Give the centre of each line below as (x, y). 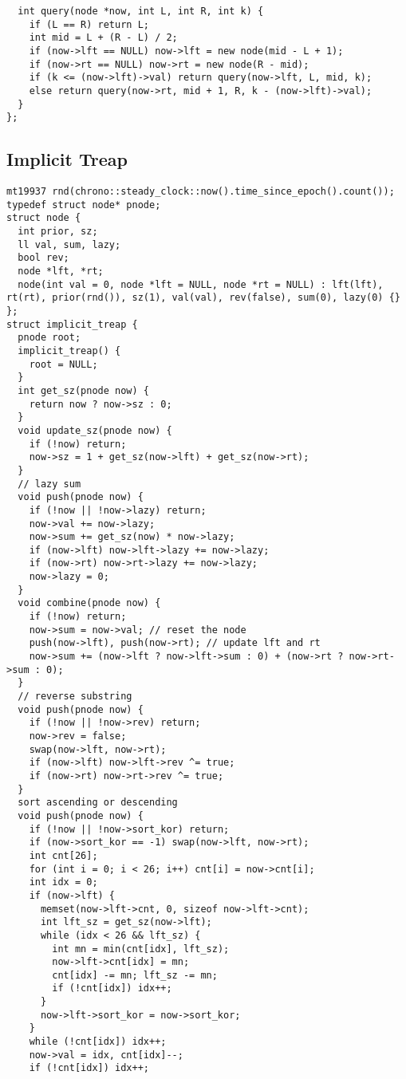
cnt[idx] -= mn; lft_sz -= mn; (135, 975)
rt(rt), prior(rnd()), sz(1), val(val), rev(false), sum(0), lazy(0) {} (203, 298)
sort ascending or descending (98, 803)
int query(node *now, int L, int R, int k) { (141, 11)
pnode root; (49, 338)
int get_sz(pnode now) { (83, 390)
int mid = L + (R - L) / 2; (103, 38)
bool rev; (43, 258)
